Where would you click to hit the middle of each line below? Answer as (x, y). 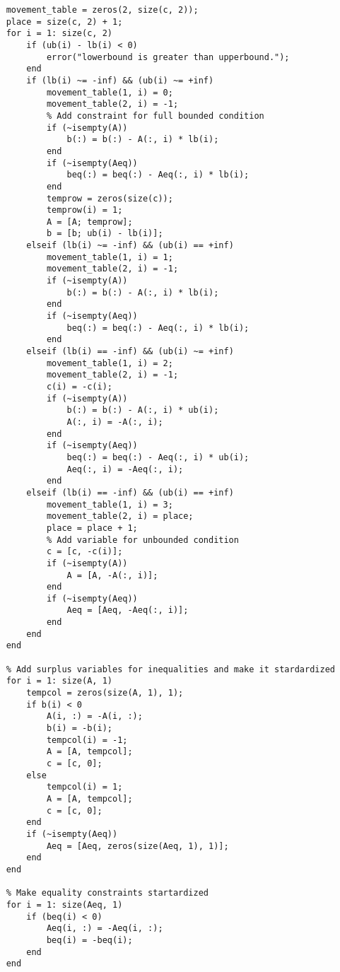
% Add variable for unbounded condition (142, 540)
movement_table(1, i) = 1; (110, 257)
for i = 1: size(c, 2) (59, 34)
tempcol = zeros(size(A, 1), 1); (105, 693)
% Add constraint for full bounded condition (155, 116)
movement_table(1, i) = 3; (110, 504)
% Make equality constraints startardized (107, 893)
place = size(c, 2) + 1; (64, 22)
